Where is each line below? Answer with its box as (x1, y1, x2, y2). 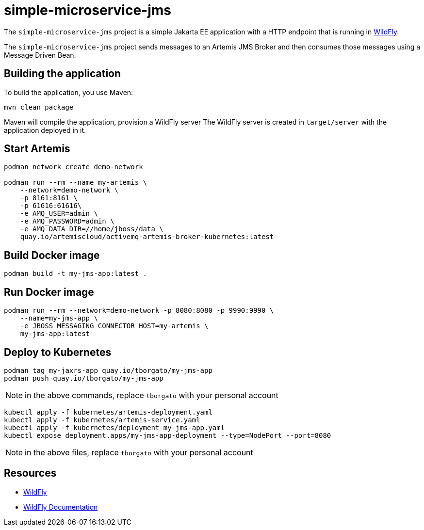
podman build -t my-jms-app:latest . (4, 270, 147, 278)
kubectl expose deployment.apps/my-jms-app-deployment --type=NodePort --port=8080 (4, 431, 331, 439)
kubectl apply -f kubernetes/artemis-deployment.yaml (4, 408, 212, 416)
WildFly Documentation (23, 502, 98, 511)
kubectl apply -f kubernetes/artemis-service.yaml (4, 416, 200, 424)
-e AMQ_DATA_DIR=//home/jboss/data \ (20, 225, 163, 233)
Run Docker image (4, 286, 94, 298)
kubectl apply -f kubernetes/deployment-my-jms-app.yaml (4, 423, 225, 432)
